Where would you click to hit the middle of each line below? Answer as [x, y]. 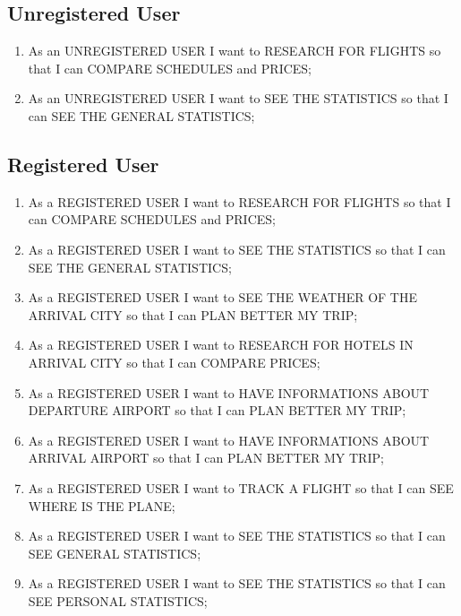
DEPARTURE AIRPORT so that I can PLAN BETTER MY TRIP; [217, 410]
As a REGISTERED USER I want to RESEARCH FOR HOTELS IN [221, 345]
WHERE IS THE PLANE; [102, 505]
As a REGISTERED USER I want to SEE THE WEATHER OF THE [222, 297]
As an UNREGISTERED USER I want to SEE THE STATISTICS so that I [238, 98]
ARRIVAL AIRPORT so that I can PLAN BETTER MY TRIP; [206, 458]
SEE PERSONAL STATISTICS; [118, 600]
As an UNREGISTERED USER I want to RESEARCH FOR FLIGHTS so [235, 51]
